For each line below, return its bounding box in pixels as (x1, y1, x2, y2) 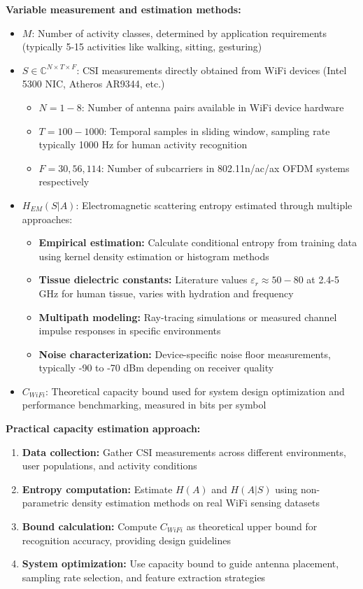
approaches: (22, 211, 73, 226)
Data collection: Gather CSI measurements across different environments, (22, 444, 346, 459)
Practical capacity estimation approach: (6, 421, 201, 436)
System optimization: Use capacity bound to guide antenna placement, (22, 556, 339, 571)
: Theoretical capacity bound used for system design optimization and (45, 383, 345, 398)
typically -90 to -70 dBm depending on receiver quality (38, 360, 274, 375)
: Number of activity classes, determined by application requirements (31, 25, 327, 40)
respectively (38, 174, 90, 189)
